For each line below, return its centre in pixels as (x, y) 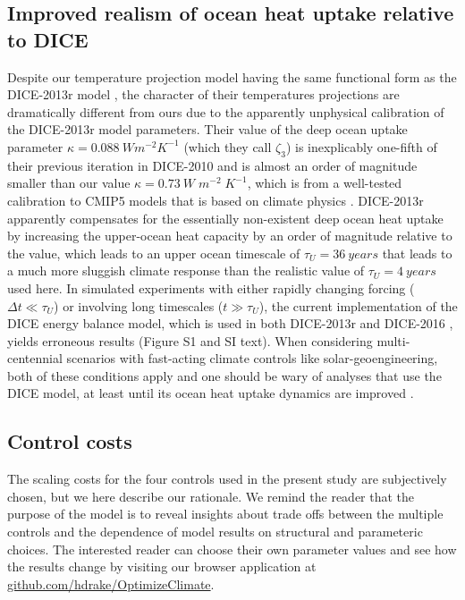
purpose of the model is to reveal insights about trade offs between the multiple (225, 514)
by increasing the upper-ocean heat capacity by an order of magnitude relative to (230, 236)
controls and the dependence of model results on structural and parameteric (215, 532)
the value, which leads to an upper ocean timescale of (154, 253)
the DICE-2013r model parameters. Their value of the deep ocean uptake (207, 129)
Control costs (70, 441)
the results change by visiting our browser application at (162, 566)
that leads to (417, 253)
